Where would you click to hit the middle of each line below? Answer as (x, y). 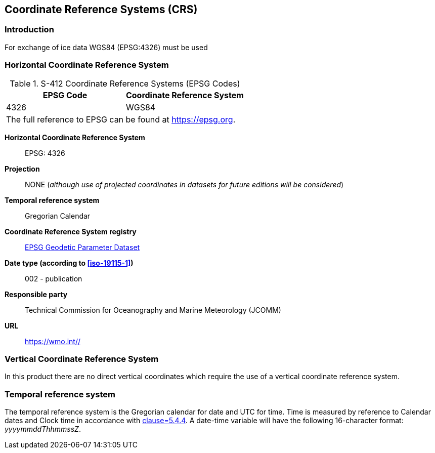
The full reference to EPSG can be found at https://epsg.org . (121, 119)
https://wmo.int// (53, 341)
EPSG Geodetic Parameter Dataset (82, 247)
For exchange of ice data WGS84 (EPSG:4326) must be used (106, 47)
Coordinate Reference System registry (71, 231)
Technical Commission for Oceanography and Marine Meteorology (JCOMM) (153, 310)
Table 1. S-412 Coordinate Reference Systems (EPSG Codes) (125, 83)
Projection (22, 169)
